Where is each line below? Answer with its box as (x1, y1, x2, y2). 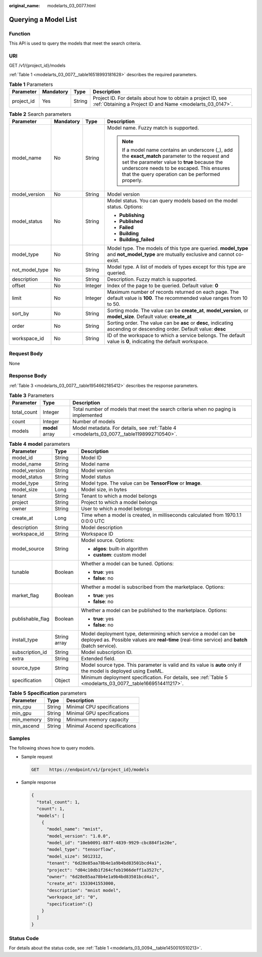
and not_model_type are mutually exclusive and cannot (107, 251, 235, 257)
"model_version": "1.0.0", (47, 833, 111, 839)
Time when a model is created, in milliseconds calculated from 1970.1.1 (81, 511, 242, 518)
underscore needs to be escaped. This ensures (122, 165, 230, 171)
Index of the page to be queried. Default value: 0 (107, 282, 218, 289)
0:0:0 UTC (81, 518, 105, 524)
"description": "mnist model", (47, 888, 121, 893)
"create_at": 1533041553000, (47, 881, 116, 886)
